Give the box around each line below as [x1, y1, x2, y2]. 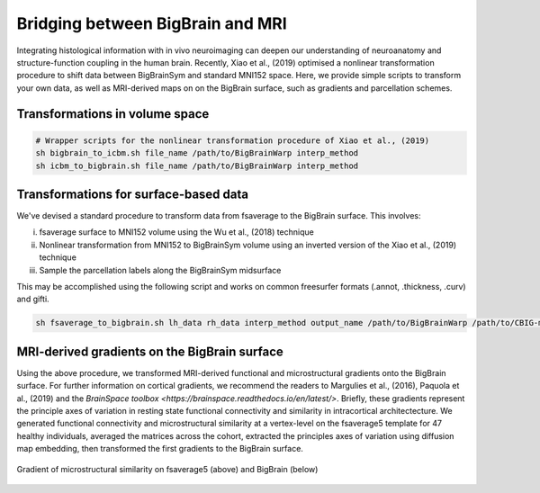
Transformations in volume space [16, 106, 210, 121]
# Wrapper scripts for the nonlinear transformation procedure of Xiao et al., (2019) [35, 135, 430, 146]
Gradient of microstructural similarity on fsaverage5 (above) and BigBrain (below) [16, 463, 319, 474]
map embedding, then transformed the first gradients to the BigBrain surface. [16, 444, 303, 454]
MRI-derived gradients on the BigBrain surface [16, 344, 283, 359]
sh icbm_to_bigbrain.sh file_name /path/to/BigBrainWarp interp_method [35, 160, 359, 171]
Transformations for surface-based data [16, 186, 249, 202]
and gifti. [16, 293, 49, 305]
